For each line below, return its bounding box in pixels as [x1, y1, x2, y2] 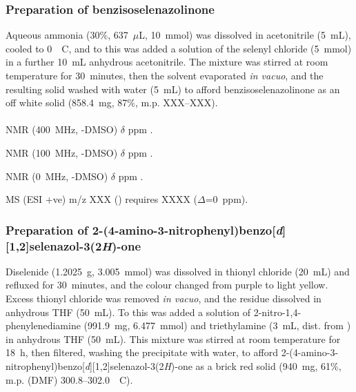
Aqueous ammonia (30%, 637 [6, 28, 128, 42]
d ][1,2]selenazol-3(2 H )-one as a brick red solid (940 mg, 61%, [84, 359, 342, 373]
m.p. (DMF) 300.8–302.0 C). [6, 372, 133, 386]
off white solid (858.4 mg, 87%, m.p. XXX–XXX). [6, 95, 218, 110]
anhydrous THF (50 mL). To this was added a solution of [6, 304, 251, 319]
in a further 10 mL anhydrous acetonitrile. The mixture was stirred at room [6, 55, 328, 69]
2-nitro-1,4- [253, 304, 301, 319]
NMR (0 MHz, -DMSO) [6, 168, 108, 183]
